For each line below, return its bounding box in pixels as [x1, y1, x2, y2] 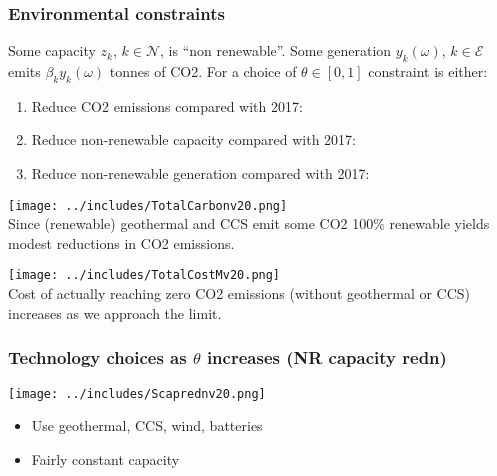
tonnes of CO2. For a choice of [109, 61, 297, 82]
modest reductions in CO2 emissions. [8, 232, 235, 253]
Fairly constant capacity [31, 448, 180, 469]
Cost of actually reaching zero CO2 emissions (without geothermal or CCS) [8, 283, 471, 304]
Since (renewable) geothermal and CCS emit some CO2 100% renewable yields [8, 213, 490, 234]
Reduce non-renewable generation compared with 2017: [31, 163, 370, 183]
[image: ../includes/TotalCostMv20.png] [8, 268, 281, 283]
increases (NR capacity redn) [206, 345, 447, 370]
